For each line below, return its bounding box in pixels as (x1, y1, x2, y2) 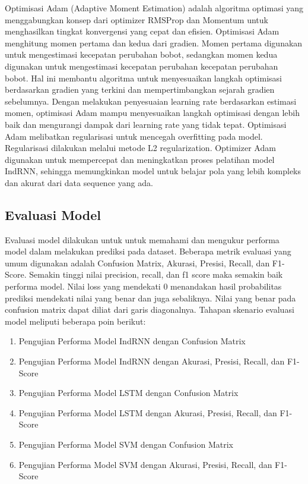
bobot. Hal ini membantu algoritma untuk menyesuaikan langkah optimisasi (5, 71, 282, 84)
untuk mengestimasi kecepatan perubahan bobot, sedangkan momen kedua (5, 48, 278, 61)
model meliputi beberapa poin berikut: (5, 315, 146, 327)
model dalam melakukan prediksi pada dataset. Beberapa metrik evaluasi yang (5, 245, 291, 257)
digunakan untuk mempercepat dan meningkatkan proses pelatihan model (5, 153, 275, 165)
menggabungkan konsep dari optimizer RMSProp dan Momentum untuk (5, 13, 268, 26)
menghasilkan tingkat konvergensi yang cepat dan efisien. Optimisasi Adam (5, 25, 280, 37)
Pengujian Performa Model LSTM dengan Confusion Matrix (18, 386, 239, 399)
